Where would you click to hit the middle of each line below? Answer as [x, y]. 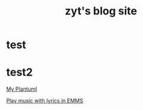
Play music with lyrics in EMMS [45, 101]
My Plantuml [22, 89]
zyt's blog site [101, 11]
